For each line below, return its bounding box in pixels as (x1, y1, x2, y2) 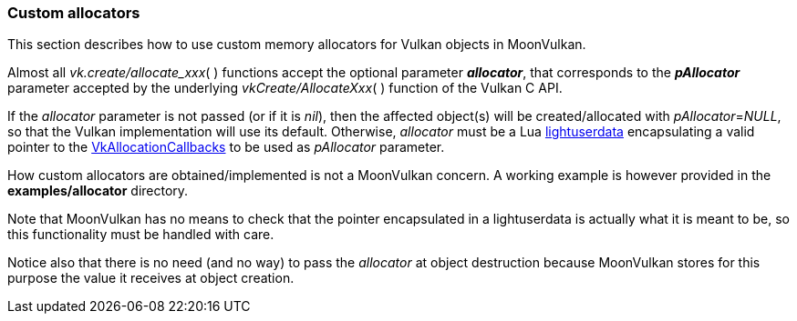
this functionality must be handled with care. (7, 226, 274, 243)
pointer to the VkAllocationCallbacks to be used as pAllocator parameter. (7, 139, 445, 155)
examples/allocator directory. (7, 183, 189, 199)
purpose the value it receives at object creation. (7, 270, 295, 286)
